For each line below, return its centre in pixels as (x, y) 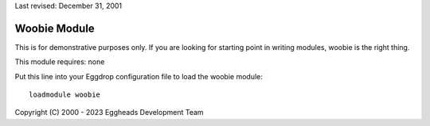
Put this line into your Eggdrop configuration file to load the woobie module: (139, 76)
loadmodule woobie (65, 95)
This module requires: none (60, 62)
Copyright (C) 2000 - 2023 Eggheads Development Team (109, 113)
